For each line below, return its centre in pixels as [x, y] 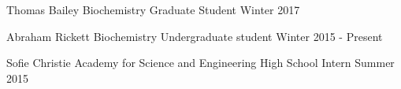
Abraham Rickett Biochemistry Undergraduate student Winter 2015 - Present [195, 36]
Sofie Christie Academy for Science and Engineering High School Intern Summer [200, 63]
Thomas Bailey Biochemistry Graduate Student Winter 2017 [153, 9]
